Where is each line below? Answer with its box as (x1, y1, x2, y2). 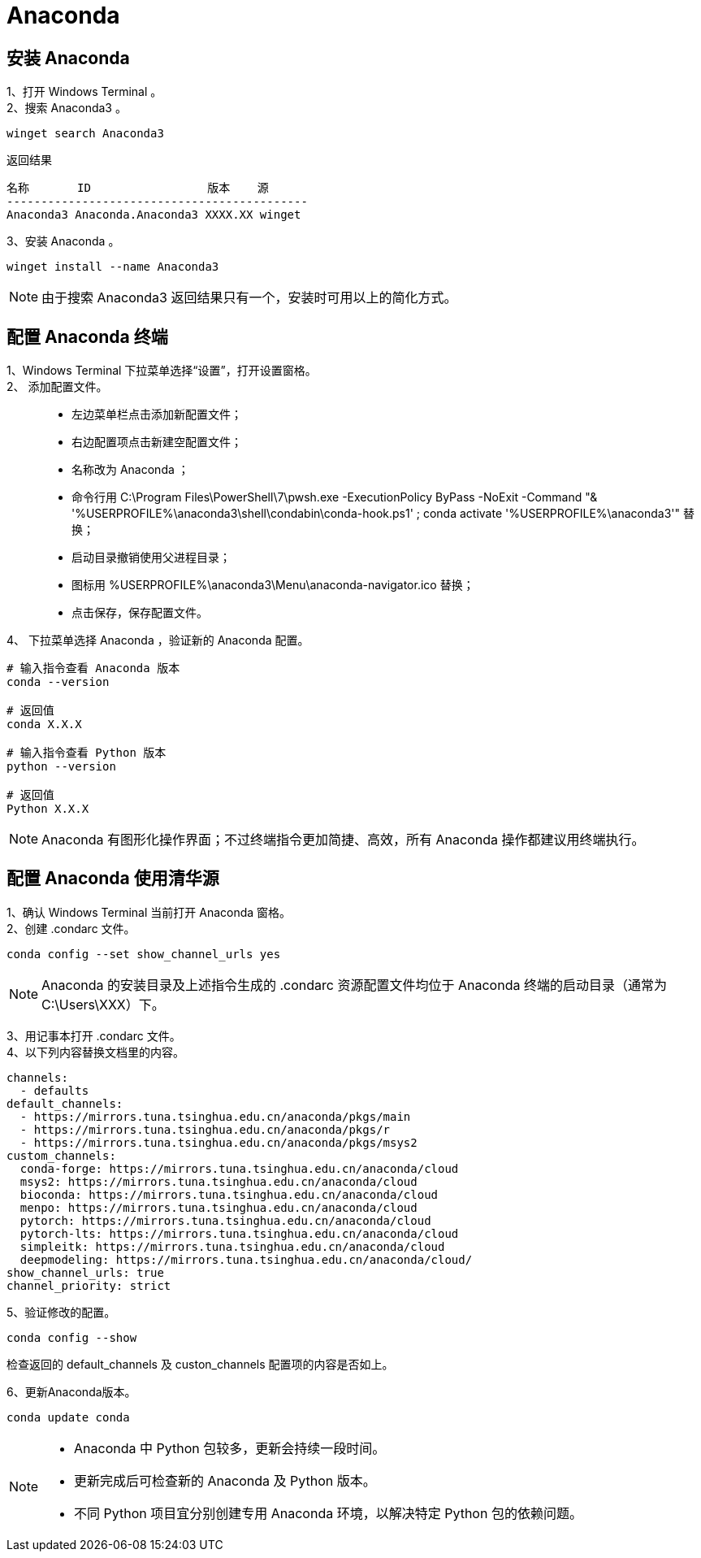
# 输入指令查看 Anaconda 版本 (6, 662, 180, 675)
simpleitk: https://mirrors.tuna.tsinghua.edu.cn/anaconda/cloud (19, 1239, 445, 1253)
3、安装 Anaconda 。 (6, 234, 120, 249)
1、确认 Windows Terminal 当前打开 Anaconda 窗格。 (6, 905, 292, 919)
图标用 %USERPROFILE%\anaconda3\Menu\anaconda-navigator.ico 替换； (71, 578, 474, 592)
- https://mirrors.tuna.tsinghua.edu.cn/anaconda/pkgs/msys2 (19, 1135, 418, 1149)
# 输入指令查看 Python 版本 (6, 746, 167, 760)
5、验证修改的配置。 (6, 1304, 116, 1319)
